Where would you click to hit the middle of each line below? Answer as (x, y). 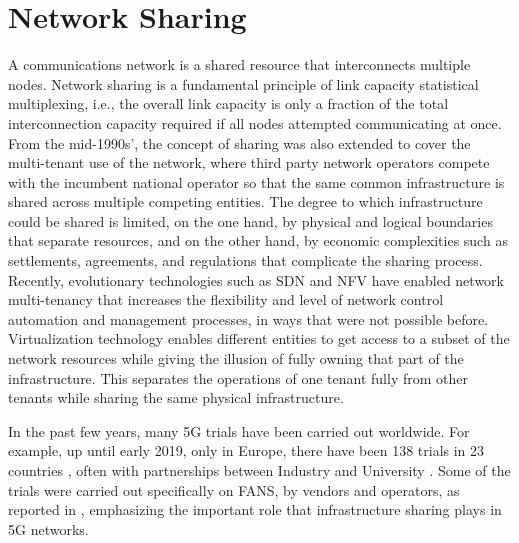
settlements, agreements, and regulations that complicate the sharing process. (245, 260)
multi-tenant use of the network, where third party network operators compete (249, 162)
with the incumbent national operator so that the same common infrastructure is (256, 181)
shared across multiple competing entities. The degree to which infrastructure (245, 201)
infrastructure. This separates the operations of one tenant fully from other (238, 377)
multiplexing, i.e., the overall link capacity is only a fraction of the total (228, 103)
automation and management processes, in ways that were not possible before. (248, 318)
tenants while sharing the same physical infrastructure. (176, 397)
